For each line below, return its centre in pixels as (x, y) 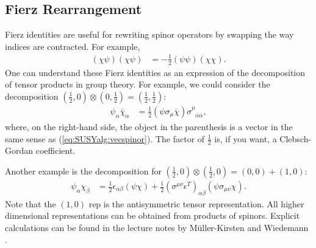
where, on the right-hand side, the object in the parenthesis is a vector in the (149, 126)
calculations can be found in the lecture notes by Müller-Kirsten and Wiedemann (157, 227)
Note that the (31, 203)
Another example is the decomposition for (83, 170)
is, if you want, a (246, 138)
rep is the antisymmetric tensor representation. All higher (196, 203)
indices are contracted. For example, (73, 46)
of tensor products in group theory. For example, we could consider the (138, 84)
